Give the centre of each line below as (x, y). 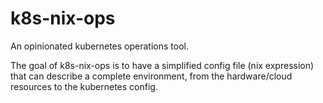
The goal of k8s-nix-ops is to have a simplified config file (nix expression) (162, 65)
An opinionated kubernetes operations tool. (99, 46)
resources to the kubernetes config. (84, 86)
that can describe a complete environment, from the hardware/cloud (151, 76)
